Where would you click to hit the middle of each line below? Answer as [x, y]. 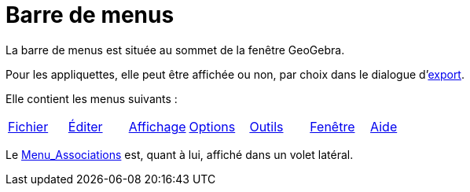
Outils [266, 126]
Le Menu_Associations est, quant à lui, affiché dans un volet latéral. [180, 154]
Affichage [157, 126]
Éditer [85, 126]
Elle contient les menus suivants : [92, 98]
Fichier [28, 126]
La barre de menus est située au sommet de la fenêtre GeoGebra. [175, 50]
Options [212, 126]
